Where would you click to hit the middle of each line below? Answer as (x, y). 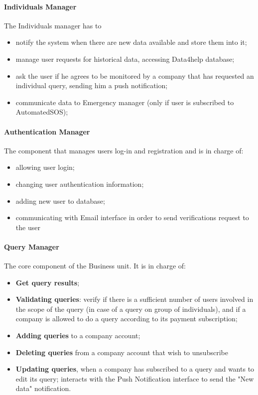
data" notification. (43, 388)
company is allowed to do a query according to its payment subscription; (127, 319)
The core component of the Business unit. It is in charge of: (95, 266)
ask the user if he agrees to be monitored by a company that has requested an (135, 75)
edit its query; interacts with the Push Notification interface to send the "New (135, 378)
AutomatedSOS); (42, 112)
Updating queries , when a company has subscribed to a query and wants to (135, 369)
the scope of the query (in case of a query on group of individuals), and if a (131, 309)
